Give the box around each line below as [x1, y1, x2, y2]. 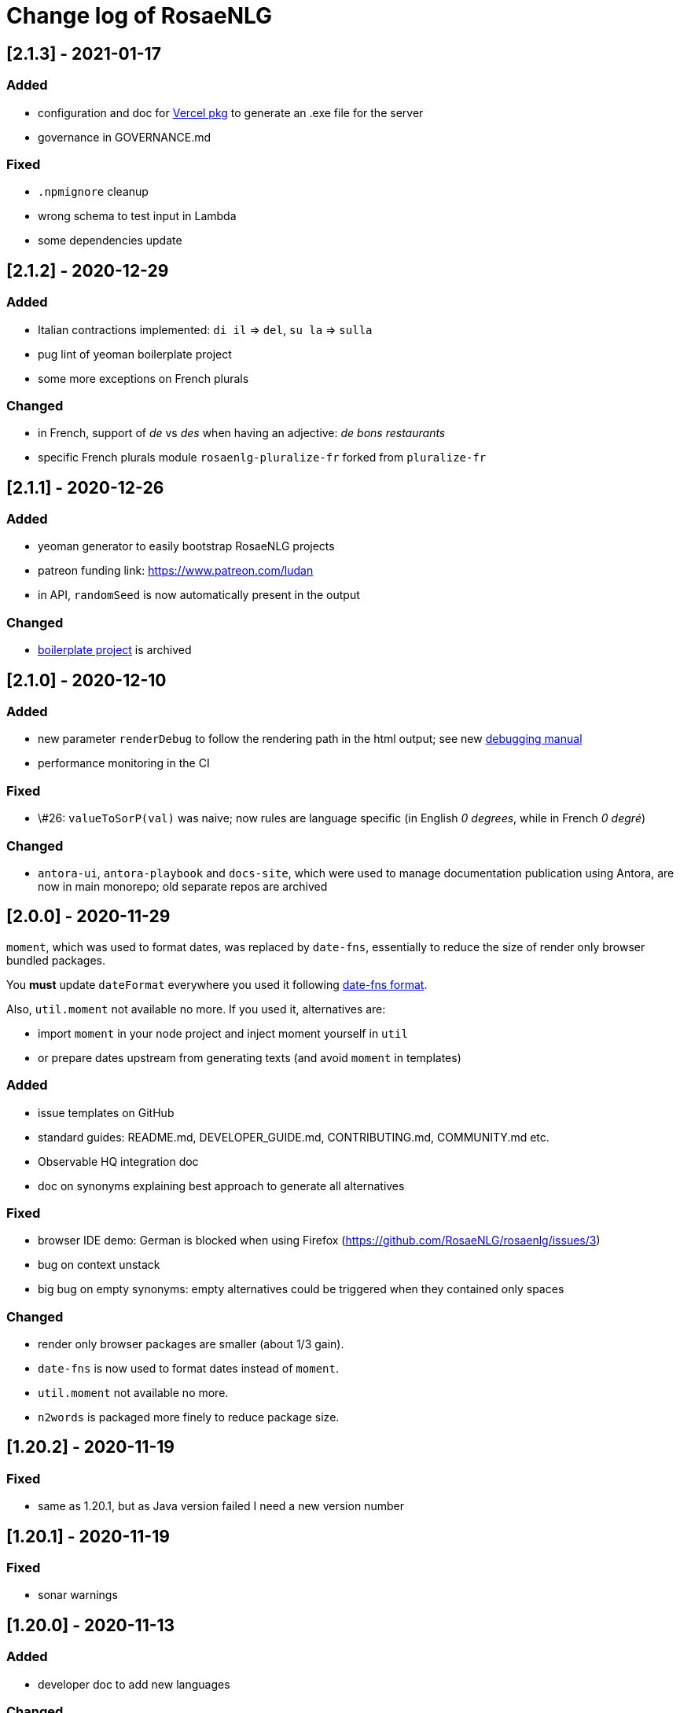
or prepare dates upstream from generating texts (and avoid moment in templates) [38, 1050, 461, 1064]
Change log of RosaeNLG [6, 2, 273, 29]
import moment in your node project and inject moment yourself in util [38, 1026, 408, 1040]
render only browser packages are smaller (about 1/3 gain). [38, 1337, 344, 1351]
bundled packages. [6, 953, 106, 967]
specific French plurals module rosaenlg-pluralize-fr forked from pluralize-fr [38, 450, 487, 465]
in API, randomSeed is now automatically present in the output [38, 588, 360, 602]
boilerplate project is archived [38, 643, 192, 657]
